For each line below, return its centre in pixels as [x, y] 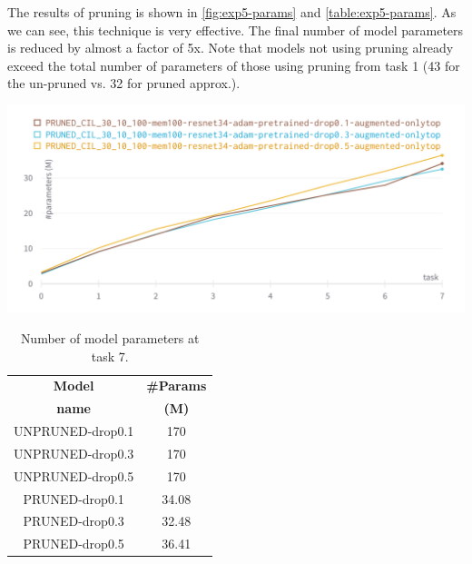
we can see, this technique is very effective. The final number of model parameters [236, 30]
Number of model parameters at [110, 337]
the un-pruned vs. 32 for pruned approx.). [124, 83]
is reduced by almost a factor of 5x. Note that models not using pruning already [231, 48]
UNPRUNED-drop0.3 [74, 453]
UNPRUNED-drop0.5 [74, 475]
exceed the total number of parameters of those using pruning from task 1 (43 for [234, 65]
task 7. [110, 356]
